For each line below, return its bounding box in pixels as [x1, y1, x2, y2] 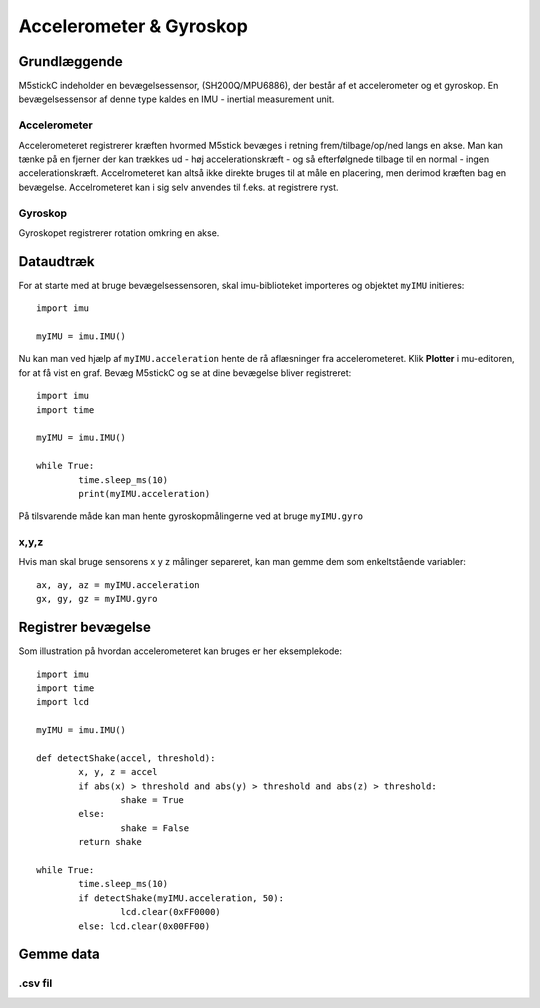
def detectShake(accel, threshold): [36, 752, 216, 764]
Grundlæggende [18, 53, 124, 70]
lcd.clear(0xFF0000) [120, 906, 222, 918]
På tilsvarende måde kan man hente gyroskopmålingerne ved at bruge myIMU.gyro [18, 510, 364, 522]
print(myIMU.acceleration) [78, 488, 211, 499]
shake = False [120, 822, 190, 834]
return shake [78, 836, 142, 848]
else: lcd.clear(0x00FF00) [78, 920, 211, 932]
